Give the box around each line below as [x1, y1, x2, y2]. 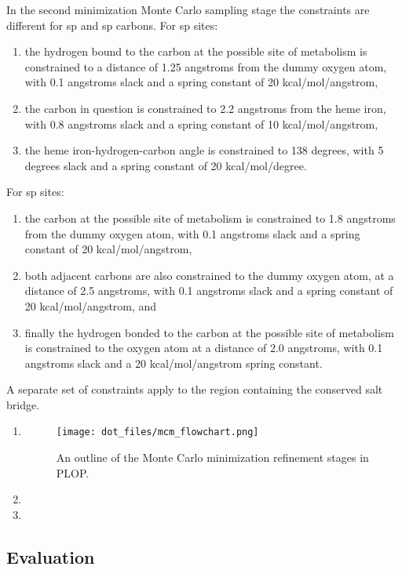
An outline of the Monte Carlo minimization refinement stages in [56, 449, 369, 466]
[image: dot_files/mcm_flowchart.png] [56, 427, 259, 438]
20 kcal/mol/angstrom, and [24, 297, 157, 314]
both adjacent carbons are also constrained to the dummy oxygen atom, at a [24, 267, 394, 283]
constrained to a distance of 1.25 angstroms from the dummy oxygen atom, [24, 58, 387, 74]
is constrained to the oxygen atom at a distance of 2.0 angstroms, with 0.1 [24, 339, 383, 356]
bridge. [6, 396, 40, 412]
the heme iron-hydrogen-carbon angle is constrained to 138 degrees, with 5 [24, 142, 384, 158]
